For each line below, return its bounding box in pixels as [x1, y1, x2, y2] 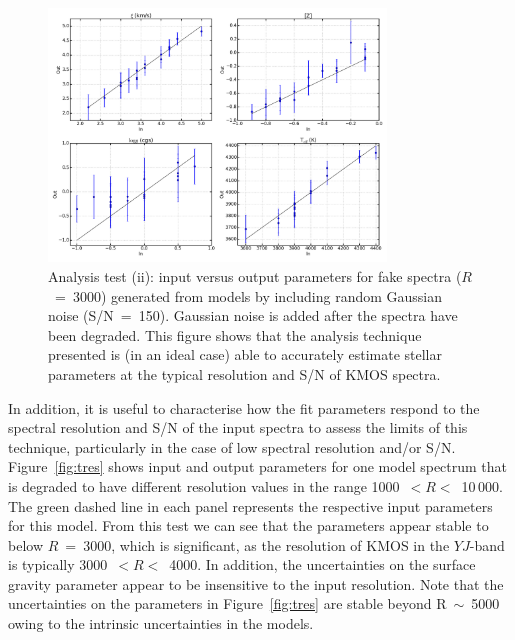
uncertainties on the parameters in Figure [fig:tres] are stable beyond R [8, 593, 447, 614]
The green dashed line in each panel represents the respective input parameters [8, 495, 493, 516]
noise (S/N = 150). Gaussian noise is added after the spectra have [48, 305, 458, 326]
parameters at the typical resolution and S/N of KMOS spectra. [48, 363, 441, 384]
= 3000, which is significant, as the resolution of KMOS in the [65, 534, 450, 555]
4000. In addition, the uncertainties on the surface [169, 554, 476, 575]
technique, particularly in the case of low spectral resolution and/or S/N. [8, 436, 456, 457]
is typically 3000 [8, 554, 108, 575]
